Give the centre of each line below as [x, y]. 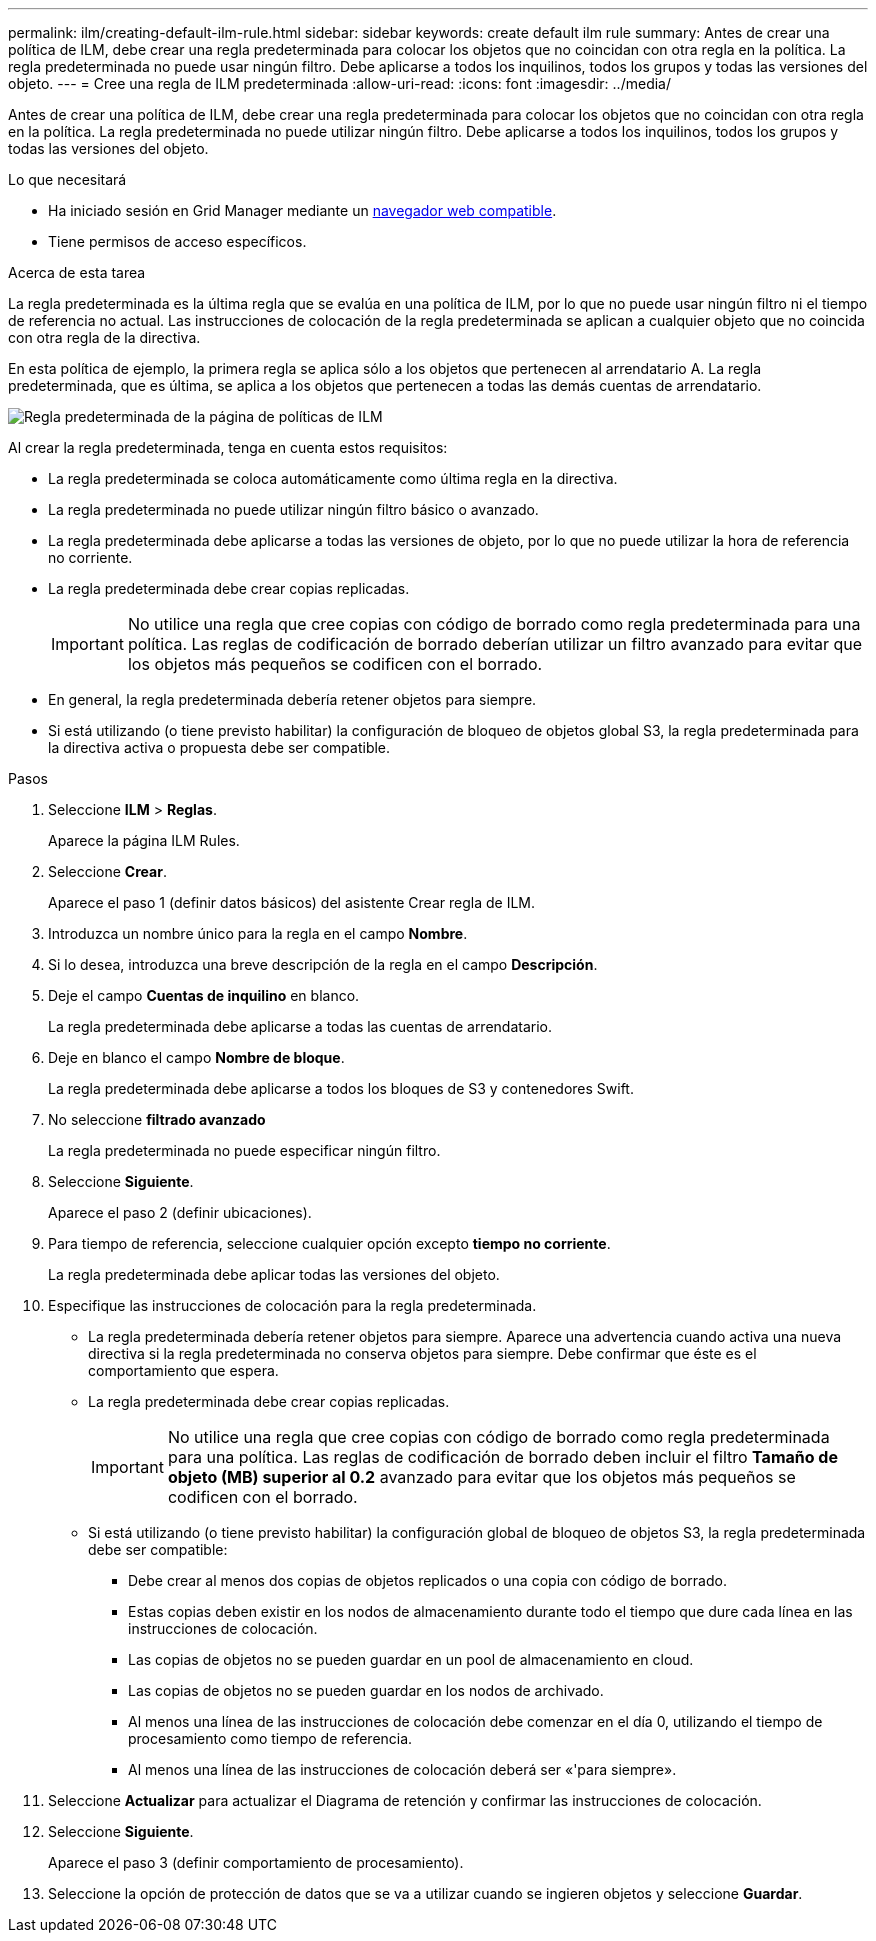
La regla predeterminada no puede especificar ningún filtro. [244, 1150]
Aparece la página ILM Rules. [144, 840]
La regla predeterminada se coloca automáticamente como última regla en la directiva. [333, 478]
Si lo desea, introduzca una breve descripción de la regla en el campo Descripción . [323, 964]
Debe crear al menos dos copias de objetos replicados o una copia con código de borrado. [427, 1580]
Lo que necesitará [67, 179]
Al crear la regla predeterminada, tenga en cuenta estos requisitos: [228, 447]
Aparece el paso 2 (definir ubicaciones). [180, 1212]
